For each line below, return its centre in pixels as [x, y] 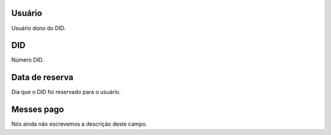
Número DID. [28, 60]
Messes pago [38, 110]
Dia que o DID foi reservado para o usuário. [66, 92]
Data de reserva [42, 77]
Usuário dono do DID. [38, 28]
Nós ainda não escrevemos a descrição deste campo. [79, 124]
